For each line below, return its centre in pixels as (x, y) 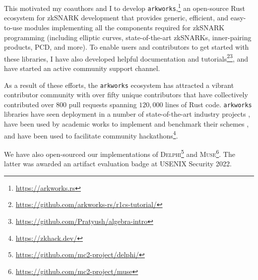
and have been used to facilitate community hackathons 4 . (91, 135)
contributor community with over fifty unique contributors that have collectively (126, 95)
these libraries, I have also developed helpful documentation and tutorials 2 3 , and (126, 58)
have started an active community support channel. (82, 68)
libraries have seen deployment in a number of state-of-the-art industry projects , (127, 114)
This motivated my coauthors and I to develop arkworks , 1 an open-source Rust (125, 7)
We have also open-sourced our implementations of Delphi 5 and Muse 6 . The (120, 153)
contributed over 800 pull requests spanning (70, 104)
